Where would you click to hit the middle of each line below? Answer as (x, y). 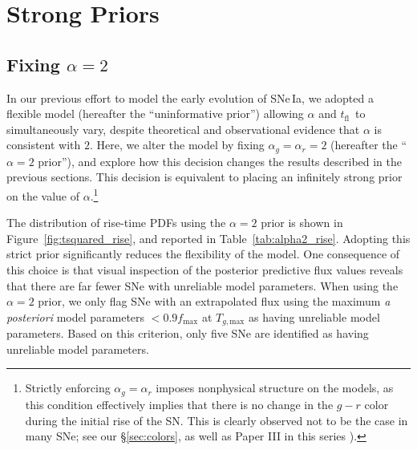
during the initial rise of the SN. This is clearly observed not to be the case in (217, 420)
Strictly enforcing (68, 388)
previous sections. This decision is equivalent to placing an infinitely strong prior (204, 177)
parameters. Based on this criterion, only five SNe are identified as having (188, 333)
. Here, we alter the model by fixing (177, 145)
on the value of (43, 195)
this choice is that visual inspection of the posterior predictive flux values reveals (205, 270)
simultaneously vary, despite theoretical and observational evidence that (183, 129)
